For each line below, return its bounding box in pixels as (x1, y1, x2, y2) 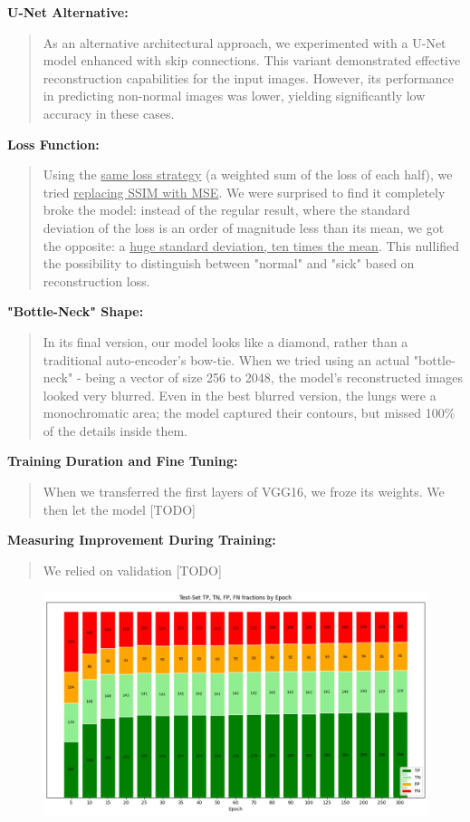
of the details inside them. (43, 421, 188, 440)
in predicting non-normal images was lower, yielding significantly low (43, 86, 426, 105)
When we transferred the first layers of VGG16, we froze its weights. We (43, 482, 445, 501)
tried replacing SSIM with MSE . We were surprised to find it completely (43, 182, 446, 201)
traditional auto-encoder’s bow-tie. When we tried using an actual (43, 350, 410, 369)
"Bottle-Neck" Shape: (7, 302, 144, 321)
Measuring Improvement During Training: (7, 530, 276, 549)
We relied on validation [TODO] (43, 560, 222, 579)
